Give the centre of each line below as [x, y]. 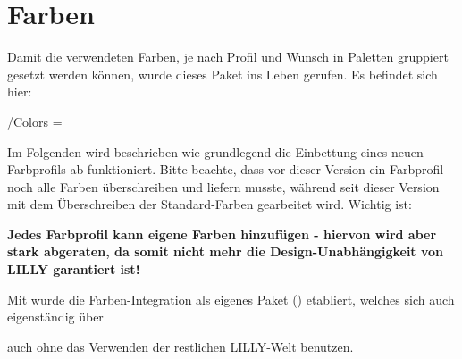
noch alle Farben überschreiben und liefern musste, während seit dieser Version [223, 186]
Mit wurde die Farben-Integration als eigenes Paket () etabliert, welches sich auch [231, 299]
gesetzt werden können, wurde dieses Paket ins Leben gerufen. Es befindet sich [223, 74]
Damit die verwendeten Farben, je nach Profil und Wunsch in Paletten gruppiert [228, 57]
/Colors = [35, 121]
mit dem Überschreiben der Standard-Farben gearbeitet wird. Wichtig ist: [210, 204]
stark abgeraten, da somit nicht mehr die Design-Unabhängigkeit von [226, 251]
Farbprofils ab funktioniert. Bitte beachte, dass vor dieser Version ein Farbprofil [226, 169]
